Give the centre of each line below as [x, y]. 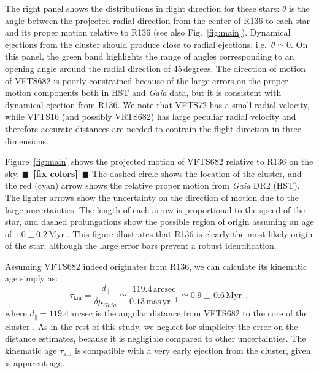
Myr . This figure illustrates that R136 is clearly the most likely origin [181, 233]
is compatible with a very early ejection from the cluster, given [193, 350]
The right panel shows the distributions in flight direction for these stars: [142, 8]
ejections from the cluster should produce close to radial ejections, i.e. [136, 44]
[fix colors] [56, 173]
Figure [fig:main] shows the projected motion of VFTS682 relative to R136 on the [159, 161]
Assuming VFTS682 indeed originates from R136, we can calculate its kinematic [156, 266]
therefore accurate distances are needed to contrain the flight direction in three [153, 128]
